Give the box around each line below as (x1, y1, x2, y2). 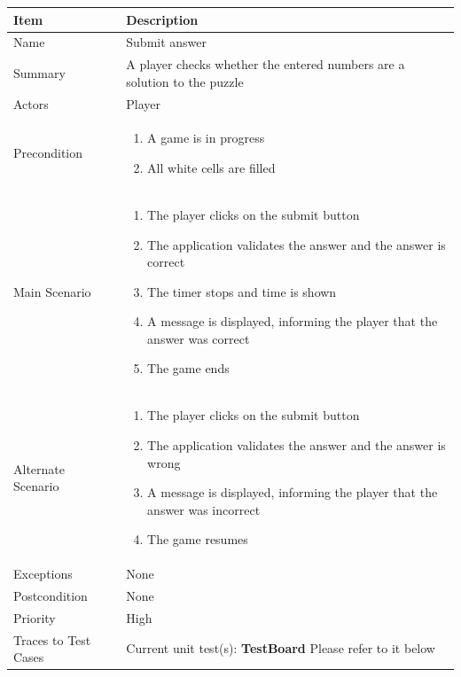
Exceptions (13, 564, 73, 583)
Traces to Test (13, 630, 91, 649)
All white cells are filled (147, 159, 276, 177)
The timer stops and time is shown (147, 282, 337, 300)
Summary (13, 63, 66, 82)
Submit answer (126, 33, 207, 51)
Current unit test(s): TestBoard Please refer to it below (126, 639, 435, 658)
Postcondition (13, 586, 88, 604)
